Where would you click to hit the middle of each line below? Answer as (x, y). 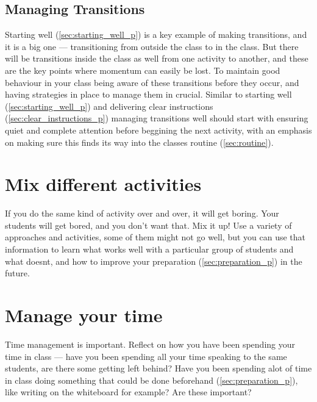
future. (17, 273)
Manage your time (84, 315)
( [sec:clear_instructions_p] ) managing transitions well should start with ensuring (157, 118)
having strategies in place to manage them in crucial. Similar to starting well (148, 94)
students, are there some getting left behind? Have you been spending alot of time (158, 368)
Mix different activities (103, 184)
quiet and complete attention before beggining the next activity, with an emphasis (158, 130)
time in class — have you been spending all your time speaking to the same (146, 356)
